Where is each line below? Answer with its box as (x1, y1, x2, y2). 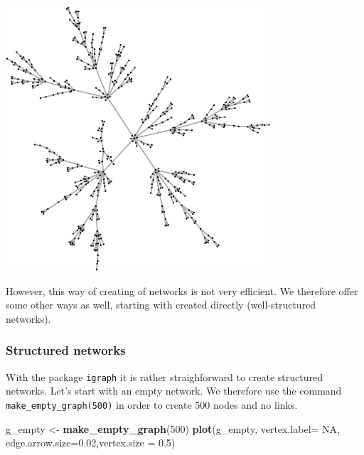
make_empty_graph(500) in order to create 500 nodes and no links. (6, 397, 298, 412)
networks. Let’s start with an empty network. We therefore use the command (6, 383, 342, 398)
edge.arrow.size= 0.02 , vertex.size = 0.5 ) (6, 435, 176, 450)
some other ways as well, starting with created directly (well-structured (6, 297, 316, 312)
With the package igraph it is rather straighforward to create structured (6, 369, 323, 384)
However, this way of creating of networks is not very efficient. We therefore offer (6, 283, 358, 298)
